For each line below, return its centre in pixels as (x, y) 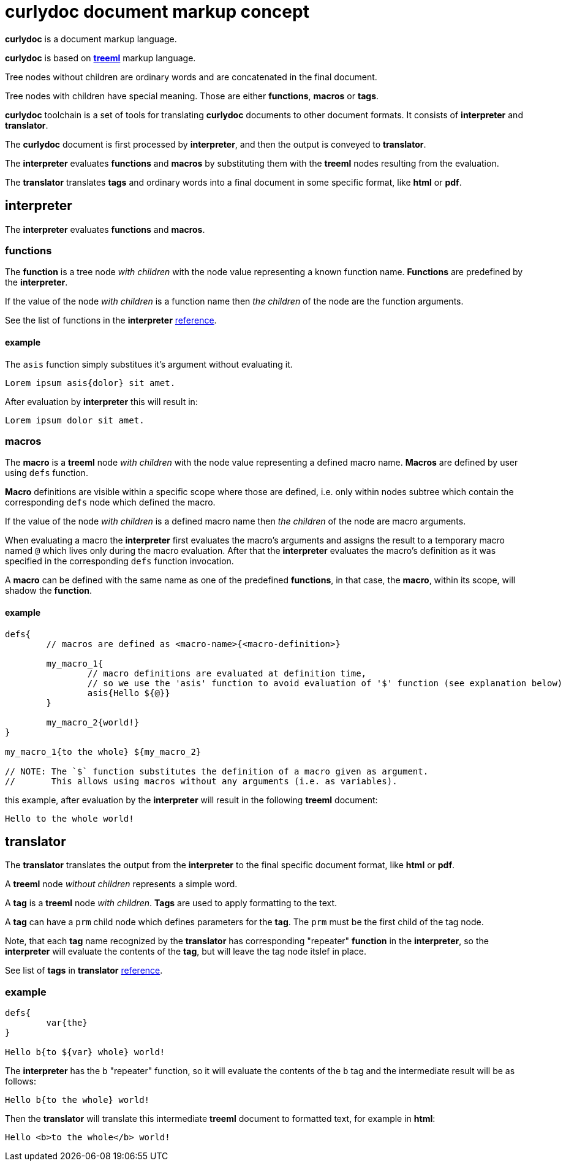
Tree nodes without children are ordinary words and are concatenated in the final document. (191, 77)
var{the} (67, 1023)
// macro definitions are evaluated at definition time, (227, 673)
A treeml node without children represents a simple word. (121, 884)
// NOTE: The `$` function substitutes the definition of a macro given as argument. (217, 771)
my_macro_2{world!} (93, 722)
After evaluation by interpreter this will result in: (101, 401)
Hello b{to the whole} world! (77, 1100)
